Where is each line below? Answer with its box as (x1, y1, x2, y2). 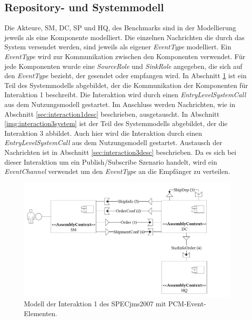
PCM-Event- (168, 299, 206, 309)
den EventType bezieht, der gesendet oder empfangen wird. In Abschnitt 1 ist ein (4, 70, 247, 81)
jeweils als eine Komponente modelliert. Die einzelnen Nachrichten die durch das (4, 32, 245, 42)
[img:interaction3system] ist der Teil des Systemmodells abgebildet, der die (4, 118, 228, 128)
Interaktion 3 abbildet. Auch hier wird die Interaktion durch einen (4, 128, 202, 138)
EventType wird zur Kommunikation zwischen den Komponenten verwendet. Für (4, 51, 246, 61)
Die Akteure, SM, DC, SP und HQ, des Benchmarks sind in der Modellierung (4, 22, 236, 33)
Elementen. (24, 308, 58, 318)
